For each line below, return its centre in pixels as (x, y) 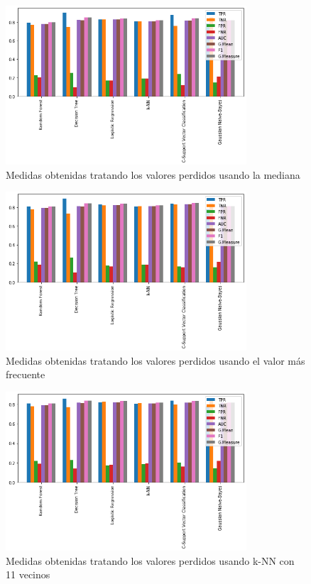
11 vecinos (28, 574)
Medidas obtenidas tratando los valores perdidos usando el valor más (155, 360)
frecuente (26, 374)
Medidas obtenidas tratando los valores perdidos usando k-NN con (150, 560)
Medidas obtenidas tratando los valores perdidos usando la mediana (153, 174)
